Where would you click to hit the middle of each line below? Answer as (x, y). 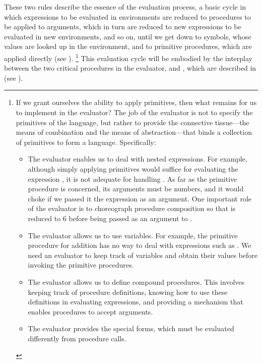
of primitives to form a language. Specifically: (86, 142)
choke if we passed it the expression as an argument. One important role (140, 198)
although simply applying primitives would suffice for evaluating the (133, 168)
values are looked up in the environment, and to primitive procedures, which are (128, 46)
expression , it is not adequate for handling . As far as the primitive (133, 178)
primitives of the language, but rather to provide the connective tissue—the (133, 122)
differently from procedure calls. (77, 338)
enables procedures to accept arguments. (90, 311)
